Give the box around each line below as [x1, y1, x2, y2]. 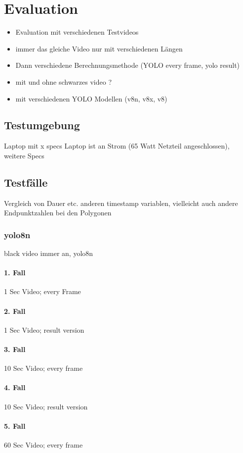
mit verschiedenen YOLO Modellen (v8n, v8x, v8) [15, 93, 167, 103]
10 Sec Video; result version [4, 401, 88, 411]
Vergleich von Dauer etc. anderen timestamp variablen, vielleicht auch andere [4, 198, 238, 208]
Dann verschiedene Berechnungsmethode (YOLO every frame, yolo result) [15, 60, 240, 70]
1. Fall [4, 267, 26, 278]
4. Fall [4, 382, 26, 393]
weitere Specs [4, 150, 44, 160]
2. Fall [4, 305, 26, 316]
